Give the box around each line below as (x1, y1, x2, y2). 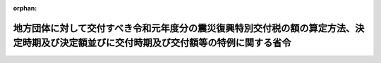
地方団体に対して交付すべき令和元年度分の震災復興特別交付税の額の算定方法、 (13, 22, 356, 34)
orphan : (13, 4, 37, 12)
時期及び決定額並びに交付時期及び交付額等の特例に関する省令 (22, 37, 291, 49)
